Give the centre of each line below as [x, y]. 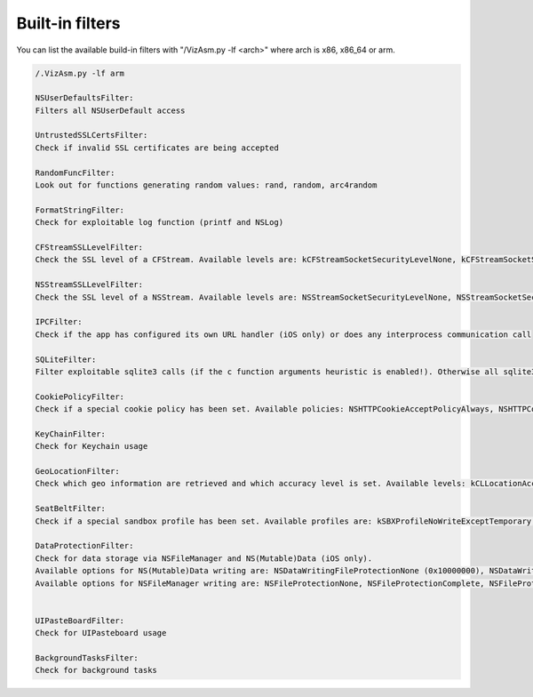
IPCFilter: [59, 322]
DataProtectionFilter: [84, 546]
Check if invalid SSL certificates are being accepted [157, 148]
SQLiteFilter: [66, 359]
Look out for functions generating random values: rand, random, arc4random [206, 185]
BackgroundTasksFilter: [87, 657]
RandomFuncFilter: [75, 172]
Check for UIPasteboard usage [101, 633]
